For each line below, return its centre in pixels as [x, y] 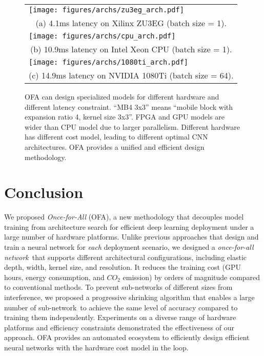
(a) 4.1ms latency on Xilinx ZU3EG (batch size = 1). [131, 23]
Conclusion [44, 192]
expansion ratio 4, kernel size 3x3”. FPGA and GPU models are [125, 117]
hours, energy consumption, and [54, 277]
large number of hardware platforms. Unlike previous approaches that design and [131, 237]
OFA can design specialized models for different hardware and [122, 96]
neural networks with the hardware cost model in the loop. [96, 347]
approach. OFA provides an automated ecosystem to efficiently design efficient [127, 337]
